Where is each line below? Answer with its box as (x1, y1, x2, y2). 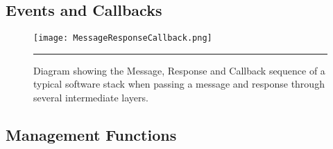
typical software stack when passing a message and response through (33, 77, 325, 91)
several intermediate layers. (33, 90, 148, 105)
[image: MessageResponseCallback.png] (33, 33, 212, 43)
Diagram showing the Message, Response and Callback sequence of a (33, 63, 325, 77)
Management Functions (6, 124, 177, 146)
